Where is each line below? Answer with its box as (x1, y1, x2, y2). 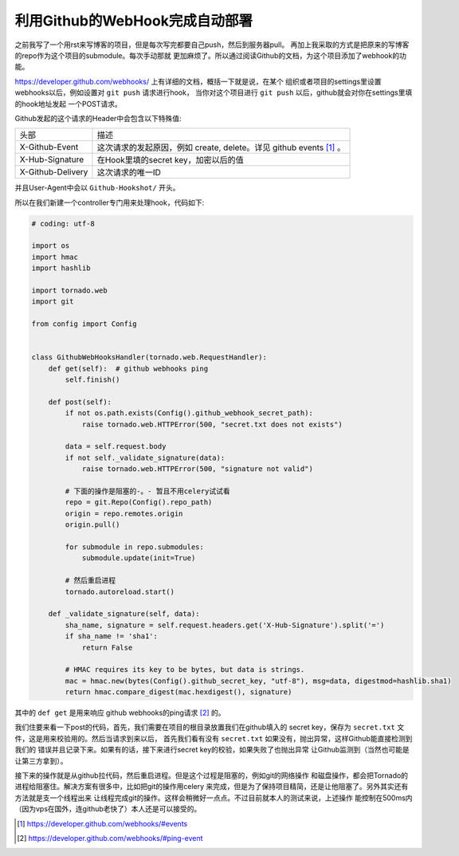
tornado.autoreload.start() (65, 587, 175, 596)
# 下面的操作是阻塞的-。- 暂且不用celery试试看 (65, 487, 230, 496)
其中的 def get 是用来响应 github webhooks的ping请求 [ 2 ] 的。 (14, 708, 226, 717)
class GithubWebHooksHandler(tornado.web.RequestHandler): (31, 353, 267, 362)
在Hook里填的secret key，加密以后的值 (96, 155, 244, 166)
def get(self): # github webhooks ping (48, 363, 209, 373)
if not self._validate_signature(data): (65, 453, 226, 462)
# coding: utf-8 (31, 219, 96, 228)
